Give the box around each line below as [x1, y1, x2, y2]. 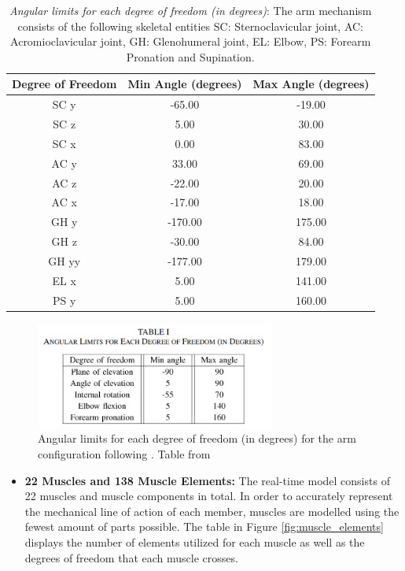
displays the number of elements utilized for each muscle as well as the [24, 534, 365, 551]
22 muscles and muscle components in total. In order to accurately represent [24, 488, 393, 504]
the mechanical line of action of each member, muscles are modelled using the [24, 502, 399, 519]
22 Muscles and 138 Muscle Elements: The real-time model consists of [24, 472, 390, 488]
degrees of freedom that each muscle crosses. [24, 549, 238, 565]
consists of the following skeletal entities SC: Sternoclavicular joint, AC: [17, 17, 364, 34]
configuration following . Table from [38, 446, 211, 462]
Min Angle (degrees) [127, 76, 242, 92]
